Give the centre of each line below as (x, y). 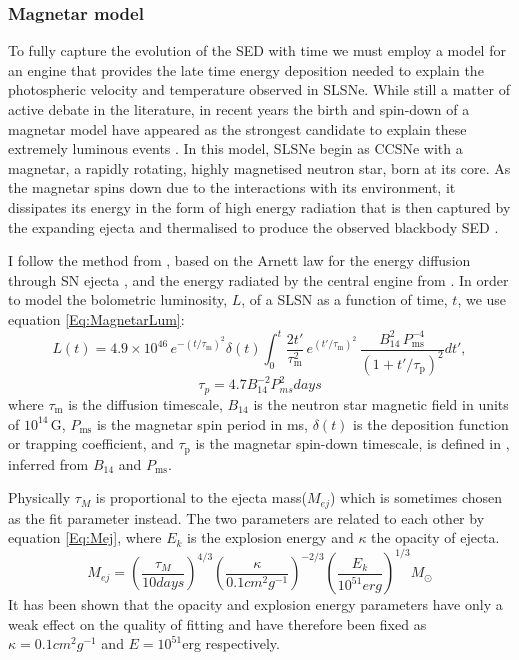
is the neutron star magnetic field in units (381, 403)
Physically (39, 497)
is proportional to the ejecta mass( (201, 497)
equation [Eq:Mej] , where (85, 537)
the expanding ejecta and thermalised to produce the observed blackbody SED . (253, 226)
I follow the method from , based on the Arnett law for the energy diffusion (239, 260)
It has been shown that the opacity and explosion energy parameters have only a (255, 604)
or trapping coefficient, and (91, 443)
